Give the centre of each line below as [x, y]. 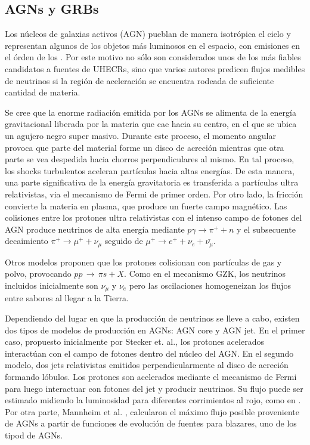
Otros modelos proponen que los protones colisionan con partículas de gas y [143, 262]
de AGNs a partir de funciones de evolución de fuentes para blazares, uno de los [151, 423]
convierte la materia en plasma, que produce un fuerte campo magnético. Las [146, 205]
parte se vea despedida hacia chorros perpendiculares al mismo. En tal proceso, [150, 159]
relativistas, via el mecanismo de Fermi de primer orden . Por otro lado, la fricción [154, 194]
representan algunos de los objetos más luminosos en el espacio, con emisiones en [153, 45]
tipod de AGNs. [34, 435]
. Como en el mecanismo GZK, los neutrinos [205, 274]
